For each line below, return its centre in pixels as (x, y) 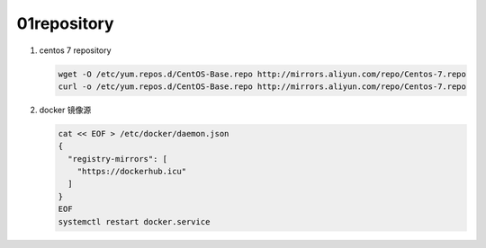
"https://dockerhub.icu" (132, 172)
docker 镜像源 (65, 110)
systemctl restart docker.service (134, 221)
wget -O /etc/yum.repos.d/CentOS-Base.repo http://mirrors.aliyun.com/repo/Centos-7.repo (262, 74)
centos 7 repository (75, 50)
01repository (65, 23)
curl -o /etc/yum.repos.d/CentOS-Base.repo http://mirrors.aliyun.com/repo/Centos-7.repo (262, 86)
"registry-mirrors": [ (118, 159)
